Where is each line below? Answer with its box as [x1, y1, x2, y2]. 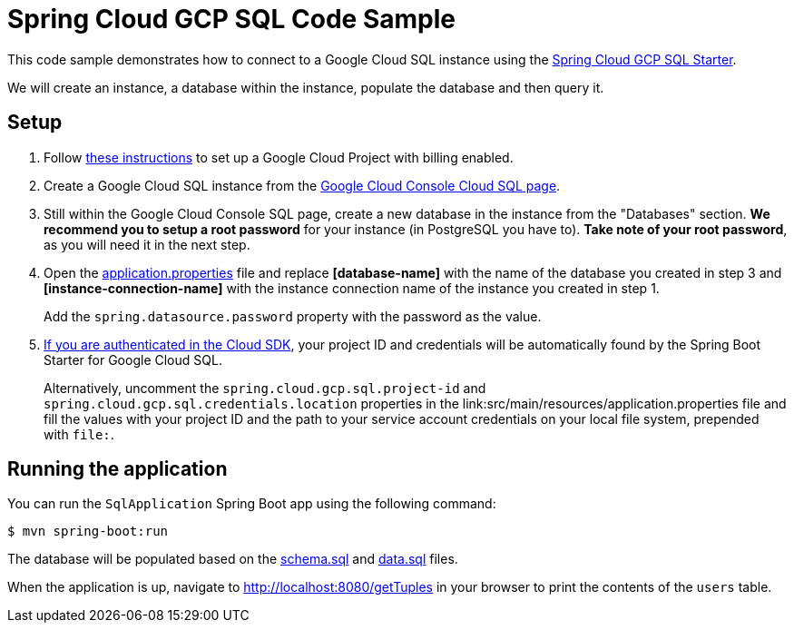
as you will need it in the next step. [44, 236, 250, 252]
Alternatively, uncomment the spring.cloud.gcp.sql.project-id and [44, 379, 486, 396]
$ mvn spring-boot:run [7, 524, 169, 539]
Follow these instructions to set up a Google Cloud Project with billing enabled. [44, 149, 514, 165]
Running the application [7, 458, 228, 481]
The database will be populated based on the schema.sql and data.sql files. [7, 551, 458, 567]
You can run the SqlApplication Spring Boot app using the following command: [7, 496, 496, 512]
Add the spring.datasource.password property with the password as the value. [44, 308, 542, 324]
